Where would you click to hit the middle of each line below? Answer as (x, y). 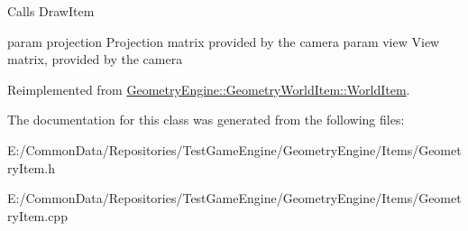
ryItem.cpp (37, 215)
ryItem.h (31, 167)
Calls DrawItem (51, 11)
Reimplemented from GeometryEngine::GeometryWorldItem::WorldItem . (209, 89)
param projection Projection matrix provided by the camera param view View (224, 41)
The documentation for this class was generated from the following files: (206, 120)
